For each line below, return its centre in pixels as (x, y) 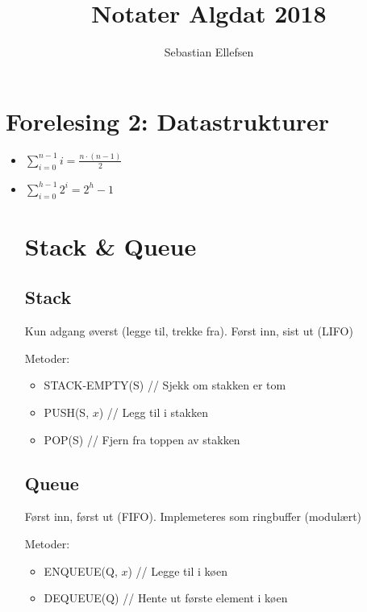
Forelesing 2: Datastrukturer (168, 121)
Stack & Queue (111, 246)
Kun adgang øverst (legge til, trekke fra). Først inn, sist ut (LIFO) (189, 331)
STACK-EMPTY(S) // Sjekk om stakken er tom (165, 385)
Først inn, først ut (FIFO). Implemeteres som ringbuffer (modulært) (193, 516)
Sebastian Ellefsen (209, 52)
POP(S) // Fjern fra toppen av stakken (142, 439)
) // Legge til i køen (177, 570)
